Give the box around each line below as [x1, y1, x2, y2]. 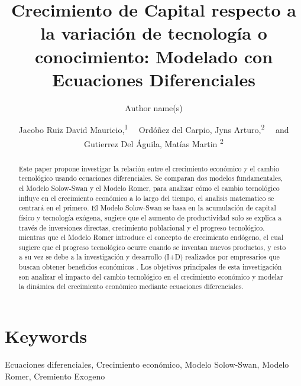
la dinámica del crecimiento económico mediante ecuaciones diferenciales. [18, 281, 244, 291]
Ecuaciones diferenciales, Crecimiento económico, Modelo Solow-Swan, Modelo [5, 358, 289, 371]
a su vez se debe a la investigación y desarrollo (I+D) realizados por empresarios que [18, 252, 280, 262]
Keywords [5, 324, 88, 348]
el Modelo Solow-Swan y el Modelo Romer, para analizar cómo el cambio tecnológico [18, 183, 280, 193]
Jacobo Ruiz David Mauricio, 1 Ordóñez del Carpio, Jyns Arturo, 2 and [18, 122, 289, 135]
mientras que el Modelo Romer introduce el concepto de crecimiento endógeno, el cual [18, 232, 284, 242]
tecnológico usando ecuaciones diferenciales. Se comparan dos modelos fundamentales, [18, 173, 283, 183]
